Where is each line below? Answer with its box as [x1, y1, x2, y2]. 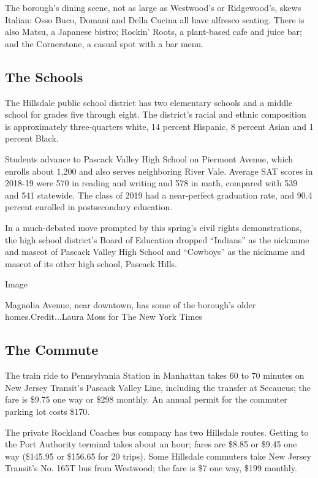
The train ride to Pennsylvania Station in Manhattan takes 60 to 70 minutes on [5, 369, 305, 382]
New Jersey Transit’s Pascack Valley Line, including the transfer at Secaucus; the [5, 381, 311, 393]
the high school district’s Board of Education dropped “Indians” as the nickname [5, 233, 309, 246]
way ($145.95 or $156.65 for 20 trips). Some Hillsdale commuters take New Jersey [5, 449, 311, 462]
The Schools [5, 67, 83, 86]
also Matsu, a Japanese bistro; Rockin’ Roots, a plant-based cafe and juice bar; [5, 25, 302, 38]
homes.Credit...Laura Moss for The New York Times [5, 310, 202, 323]
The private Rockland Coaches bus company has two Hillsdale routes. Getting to [5, 425, 309, 438]
